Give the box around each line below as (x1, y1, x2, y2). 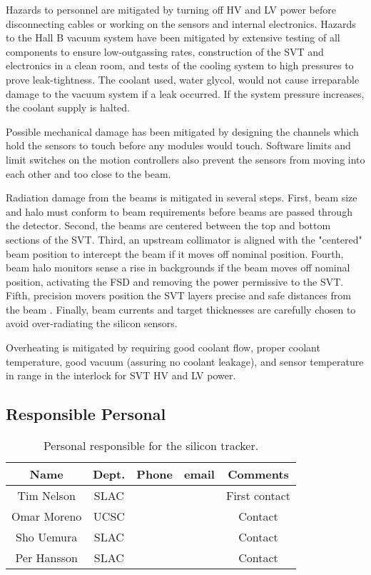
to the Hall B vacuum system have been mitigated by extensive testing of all (6, 30, 340, 45)
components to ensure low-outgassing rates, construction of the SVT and (6, 44, 324, 59)
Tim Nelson (17, 487, 76, 504)
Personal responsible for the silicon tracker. (43, 437, 259, 454)
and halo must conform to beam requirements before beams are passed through (6, 204, 352, 219)
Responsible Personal (6, 403, 166, 425)
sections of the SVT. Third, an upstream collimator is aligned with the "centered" (6, 231, 362, 246)
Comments (228, 466, 289, 483)
